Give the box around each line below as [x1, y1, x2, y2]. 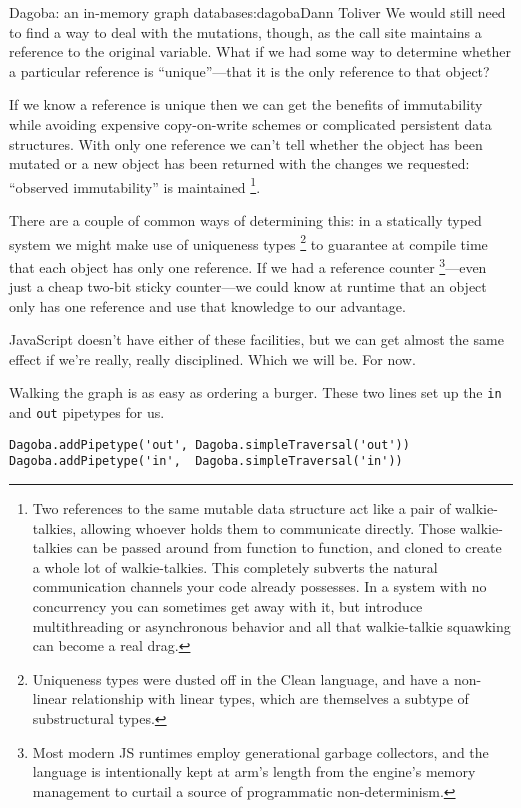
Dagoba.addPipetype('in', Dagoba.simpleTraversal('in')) [9, 454, 403, 469]
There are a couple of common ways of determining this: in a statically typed [9, 210, 482, 230]
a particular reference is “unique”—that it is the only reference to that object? [9, 60, 490, 81]
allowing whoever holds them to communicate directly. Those [80, 517, 456, 538]
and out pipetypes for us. [9, 402, 165, 423]
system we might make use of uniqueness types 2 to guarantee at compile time [9, 230, 488, 254]
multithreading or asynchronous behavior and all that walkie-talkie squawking [32, 615, 511, 636]
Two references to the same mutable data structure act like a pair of [32, 498, 451, 519]
